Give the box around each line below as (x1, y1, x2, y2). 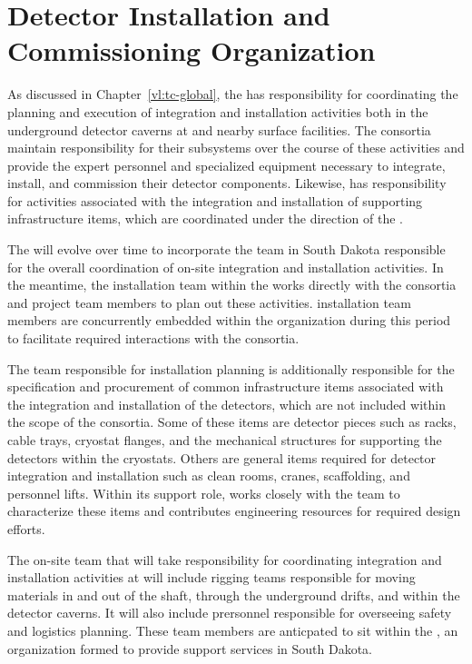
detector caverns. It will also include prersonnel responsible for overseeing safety (7, 603, 452, 622)
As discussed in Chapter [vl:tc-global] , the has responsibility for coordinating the (7, 84, 458, 104)
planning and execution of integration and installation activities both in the (7, 102, 428, 121)
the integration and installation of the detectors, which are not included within (7, 394, 446, 413)
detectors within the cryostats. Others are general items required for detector (7, 448, 437, 467)
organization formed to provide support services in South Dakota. (7, 639, 372, 658)
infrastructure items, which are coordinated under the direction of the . (7, 209, 404, 228)
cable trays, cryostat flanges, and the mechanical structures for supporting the (7, 431, 442, 449)
